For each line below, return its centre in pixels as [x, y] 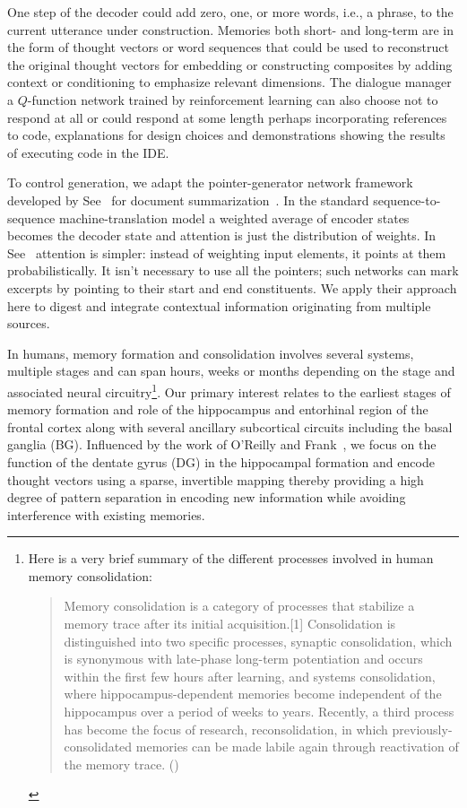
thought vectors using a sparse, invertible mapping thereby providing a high [216, 479]
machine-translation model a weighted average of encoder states [234, 217]
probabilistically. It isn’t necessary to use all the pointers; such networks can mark [233, 270]
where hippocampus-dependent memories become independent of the [253, 694]
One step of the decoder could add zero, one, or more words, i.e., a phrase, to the [230, 12]
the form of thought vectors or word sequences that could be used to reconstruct [228, 47]
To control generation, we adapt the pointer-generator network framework [210, 182]
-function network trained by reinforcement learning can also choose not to [233, 99]
